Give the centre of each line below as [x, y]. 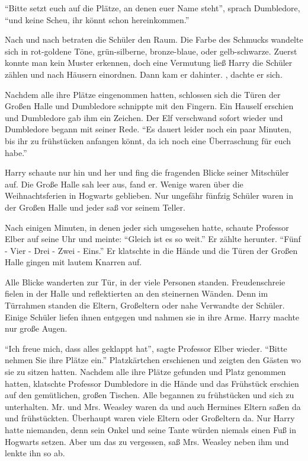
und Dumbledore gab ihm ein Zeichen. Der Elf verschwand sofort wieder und [144, 117]
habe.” [16, 152]
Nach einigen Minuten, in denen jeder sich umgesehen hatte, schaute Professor [147, 227]
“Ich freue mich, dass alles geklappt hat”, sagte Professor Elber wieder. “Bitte [146, 348]
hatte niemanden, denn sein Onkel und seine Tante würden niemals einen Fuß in [151, 430]
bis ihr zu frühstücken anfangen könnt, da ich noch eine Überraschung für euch [148, 140]
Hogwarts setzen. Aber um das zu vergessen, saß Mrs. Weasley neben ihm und [147, 441]
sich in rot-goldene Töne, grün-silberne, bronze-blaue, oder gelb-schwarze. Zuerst [151, 51]
